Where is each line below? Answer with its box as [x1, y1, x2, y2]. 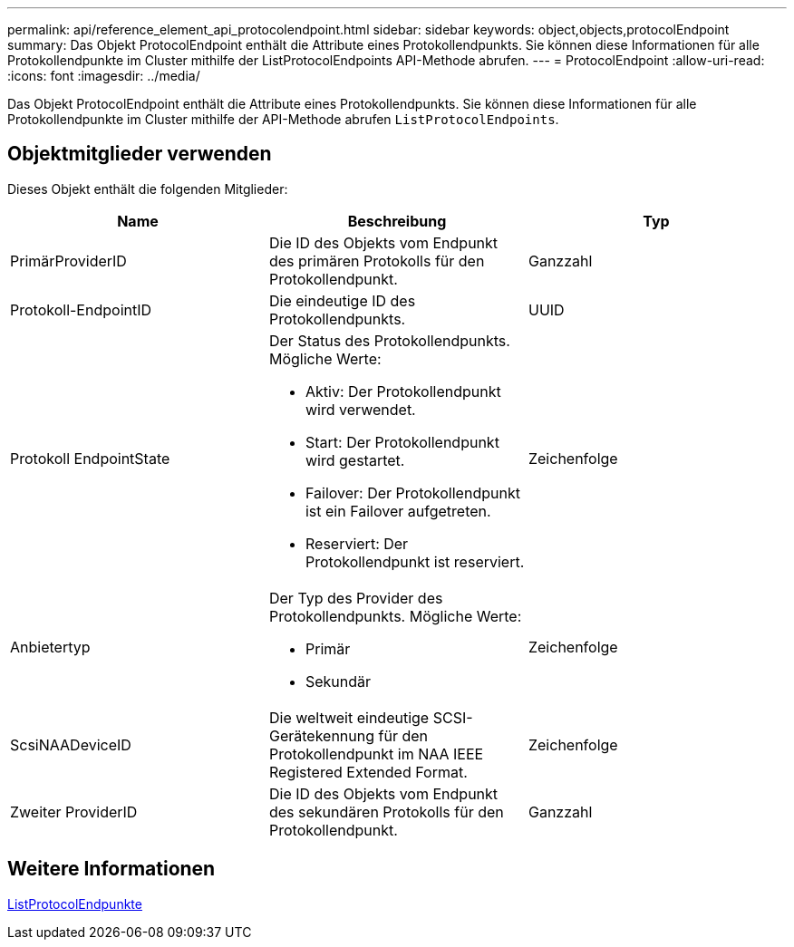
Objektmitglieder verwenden [7, 142, 272, 166]
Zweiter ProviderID [10, 802, 138, 821]
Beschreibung [347, 211, 447, 230]
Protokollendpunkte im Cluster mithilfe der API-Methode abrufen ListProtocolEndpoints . [7, 111, 559, 127]
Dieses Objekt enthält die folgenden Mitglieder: [7, 180, 288, 197]
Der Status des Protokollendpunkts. [268, 331, 510, 350]
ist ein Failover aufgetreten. [305, 501, 491, 520]
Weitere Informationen [7, 857, 216, 881]
